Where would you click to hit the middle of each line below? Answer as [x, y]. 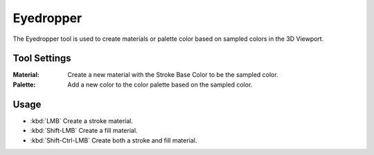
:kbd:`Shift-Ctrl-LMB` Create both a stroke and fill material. [114, 140]
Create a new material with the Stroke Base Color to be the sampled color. [173, 75]
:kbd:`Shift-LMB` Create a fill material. [84, 131]
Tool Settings [42, 58]
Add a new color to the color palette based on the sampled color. [160, 84]
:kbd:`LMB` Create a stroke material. [82, 120]
